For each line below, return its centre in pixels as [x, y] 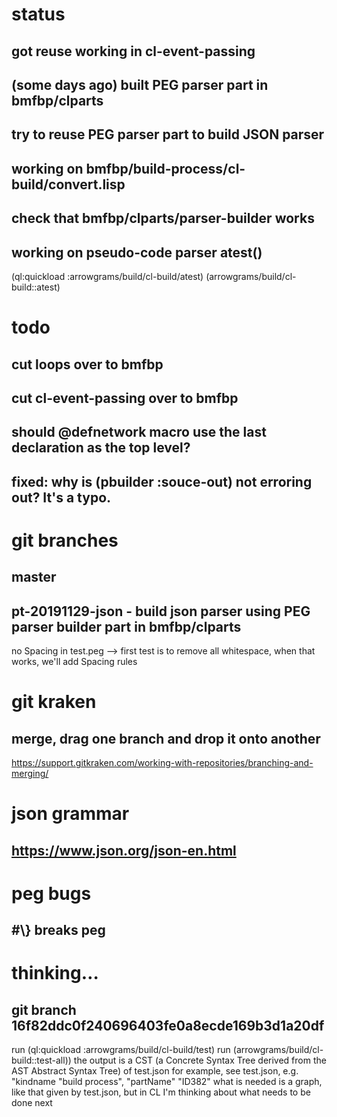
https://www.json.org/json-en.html [124, 850]
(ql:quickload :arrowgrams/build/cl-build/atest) [107, 276]
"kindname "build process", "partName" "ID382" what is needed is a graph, [167, 1082]
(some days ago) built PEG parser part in [140, 84]
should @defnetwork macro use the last [139, 432]
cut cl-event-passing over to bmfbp [125, 398]
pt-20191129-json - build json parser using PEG [161, 611]
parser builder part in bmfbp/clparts [126, 626]
